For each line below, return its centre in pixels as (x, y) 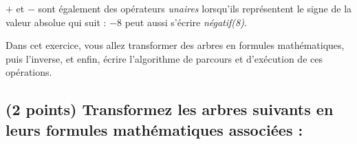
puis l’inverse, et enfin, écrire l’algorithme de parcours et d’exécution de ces (164, 58)
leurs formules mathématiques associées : (154, 129)
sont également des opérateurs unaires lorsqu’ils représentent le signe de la (195, 8)
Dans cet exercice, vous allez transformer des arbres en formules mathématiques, (175, 45)
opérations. (29, 72)
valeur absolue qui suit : (56, 22)
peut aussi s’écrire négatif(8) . (186, 22)
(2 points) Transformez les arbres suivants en (170, 109)
